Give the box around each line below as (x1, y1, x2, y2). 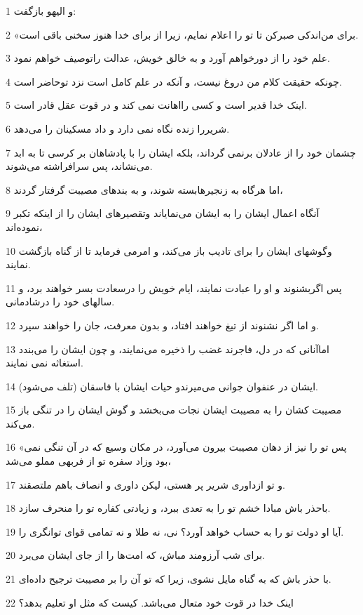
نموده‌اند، (6, 219, 43, 234)
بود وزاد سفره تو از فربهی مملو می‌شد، (6, 454, 171, 468)
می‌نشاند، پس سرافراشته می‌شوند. (6, 159, 153, 173)
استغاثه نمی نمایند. (6, 355, 83, 370)
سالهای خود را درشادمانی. (6, 294, 115, 309)
